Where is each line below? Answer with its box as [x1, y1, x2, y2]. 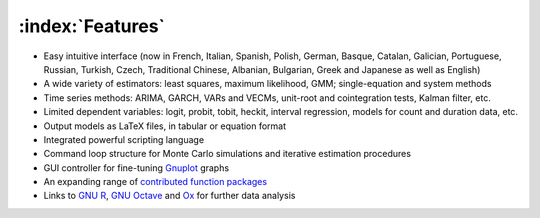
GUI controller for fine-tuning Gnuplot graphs [43, 161, 230, 174]
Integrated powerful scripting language [43, 133, 205, 145]
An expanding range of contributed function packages [43, 176, 268, 188]
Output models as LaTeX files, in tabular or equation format [43, 120, 287, 132]
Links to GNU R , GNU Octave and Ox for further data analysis [43, 190, 296, 202]
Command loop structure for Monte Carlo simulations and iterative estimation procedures [43, 148, 412, 160]
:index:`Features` [18, 15, 165, 37]
